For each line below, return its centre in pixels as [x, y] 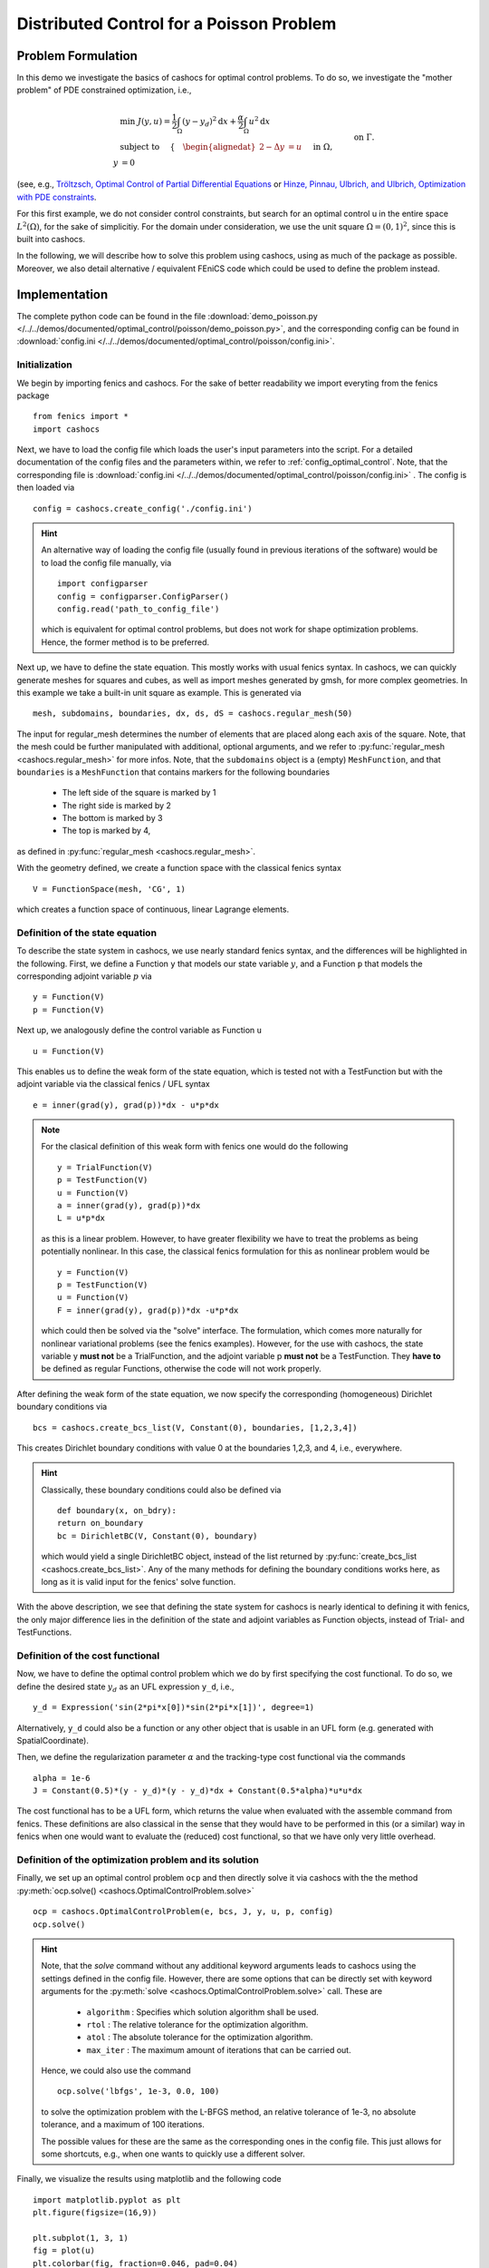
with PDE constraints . [57, 197]
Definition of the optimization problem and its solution [138, 1860]
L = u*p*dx [81, 1218]
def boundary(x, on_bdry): [117, 1511]
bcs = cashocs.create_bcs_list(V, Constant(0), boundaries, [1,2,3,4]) [195, 1427]
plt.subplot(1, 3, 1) [81, 2238]
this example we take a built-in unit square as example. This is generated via [159, 692]
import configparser [103, 584]
